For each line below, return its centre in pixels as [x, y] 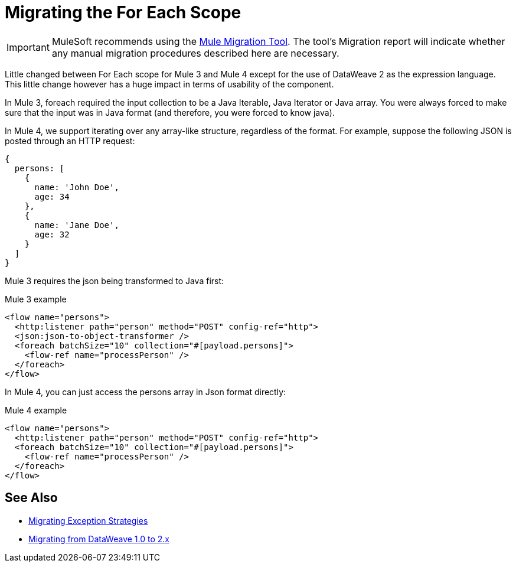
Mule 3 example [36, 299]
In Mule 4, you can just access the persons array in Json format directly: [146, 392]
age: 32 [52, 234]
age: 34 [52, 196]
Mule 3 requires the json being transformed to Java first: [115, 281]
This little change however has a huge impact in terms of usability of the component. [169, 84]
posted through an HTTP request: [70, 141]
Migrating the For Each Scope [123, 12]
